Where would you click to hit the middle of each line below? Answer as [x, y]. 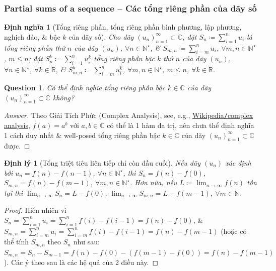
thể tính [17, 242]
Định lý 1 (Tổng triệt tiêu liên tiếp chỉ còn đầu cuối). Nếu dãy [102, 163]
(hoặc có [234, 231]
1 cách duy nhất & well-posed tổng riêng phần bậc [82, 135]
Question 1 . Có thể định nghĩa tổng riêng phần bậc [85, 87]
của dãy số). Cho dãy [101, 36]
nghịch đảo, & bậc [32, 36]
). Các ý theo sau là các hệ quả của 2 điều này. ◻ [81, 262]
